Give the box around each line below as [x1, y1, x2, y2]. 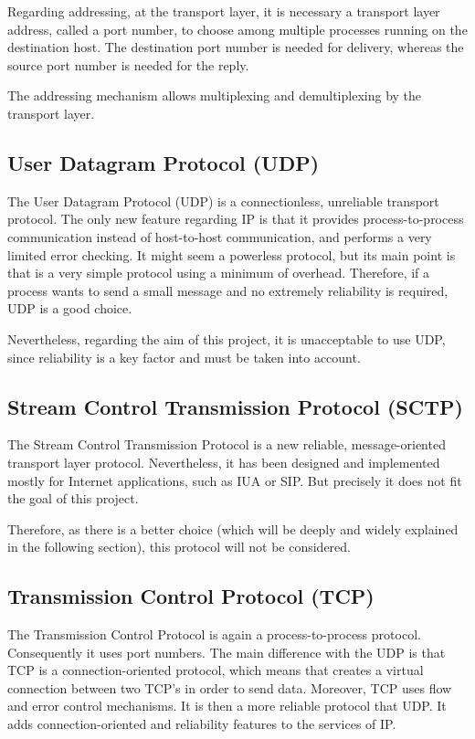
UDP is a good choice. [7, 299, 132, 318]
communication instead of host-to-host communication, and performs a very [7, 227, 432, 246]
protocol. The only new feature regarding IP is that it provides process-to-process [7, 209, 464, 228]
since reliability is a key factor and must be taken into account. [7, 347, 361, 366]
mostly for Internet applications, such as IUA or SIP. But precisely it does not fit [7, 470, 462, 490]
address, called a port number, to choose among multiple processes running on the [7, 19, 468, 38]
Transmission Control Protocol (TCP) [7, 582, 375, 610]
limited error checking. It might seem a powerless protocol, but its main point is [7, 245, 456, 264]
